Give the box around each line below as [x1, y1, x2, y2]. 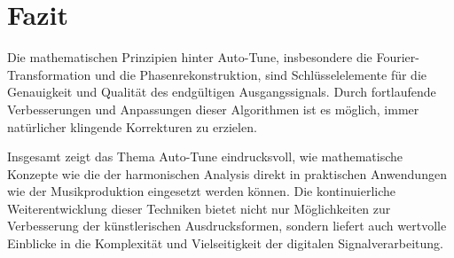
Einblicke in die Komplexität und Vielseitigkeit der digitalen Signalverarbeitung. [7, 234, 444, 253]
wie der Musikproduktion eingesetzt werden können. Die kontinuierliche [7, 182, 396, 200]
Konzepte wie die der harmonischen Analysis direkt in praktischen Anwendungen [7, 164, 447, 183]
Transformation [7, 65, 91, 83]
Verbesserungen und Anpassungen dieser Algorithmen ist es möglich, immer [7, 99, 419, 118]
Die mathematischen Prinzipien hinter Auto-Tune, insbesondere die [7, 48, 372, 66]
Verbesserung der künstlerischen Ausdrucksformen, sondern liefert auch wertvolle [7, 216, 447, 235]
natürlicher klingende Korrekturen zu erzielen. [7, 117, 257, 136]
